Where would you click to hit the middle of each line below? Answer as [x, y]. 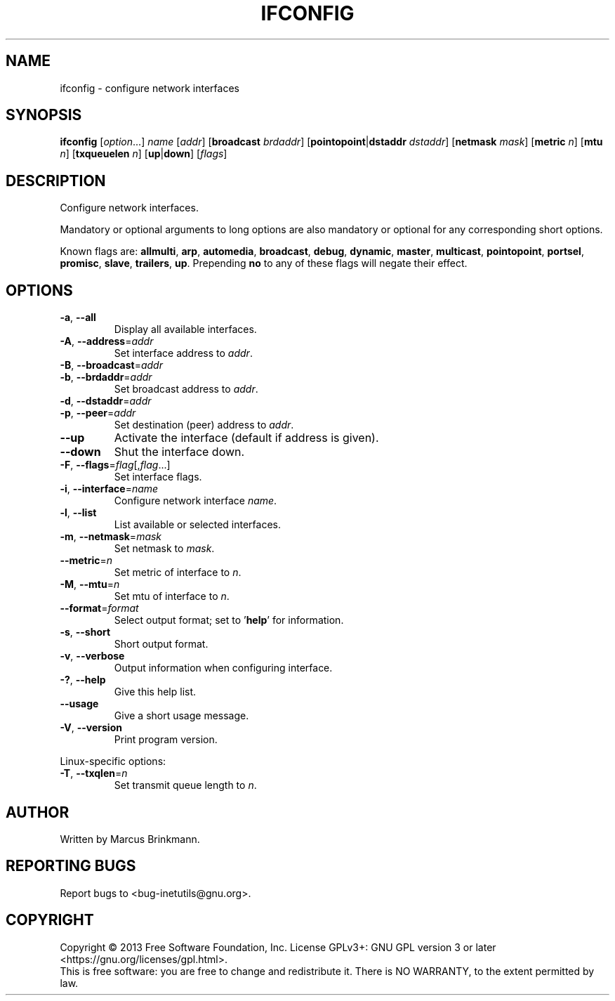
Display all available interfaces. [185, 329]
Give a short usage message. [181, 716]
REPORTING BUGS [71, 866]
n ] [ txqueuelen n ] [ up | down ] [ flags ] [144, 154]
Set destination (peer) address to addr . [204, 425]
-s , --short [85, 632]
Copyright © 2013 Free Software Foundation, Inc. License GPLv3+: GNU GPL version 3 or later [278, 947]
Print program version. [166, 740]
